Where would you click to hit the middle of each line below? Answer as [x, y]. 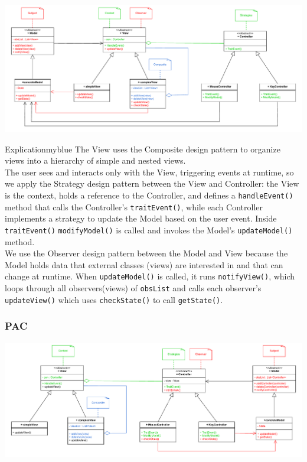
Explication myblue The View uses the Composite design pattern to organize [143, 149]
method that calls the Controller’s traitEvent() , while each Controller [134, 206]
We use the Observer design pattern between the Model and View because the [146, 253]
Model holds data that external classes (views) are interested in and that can [144, 264]
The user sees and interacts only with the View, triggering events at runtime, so [149, 172]
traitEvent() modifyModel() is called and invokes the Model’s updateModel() [149, 230]
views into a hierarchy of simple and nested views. [95, 160]
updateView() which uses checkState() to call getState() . [114, 299]
